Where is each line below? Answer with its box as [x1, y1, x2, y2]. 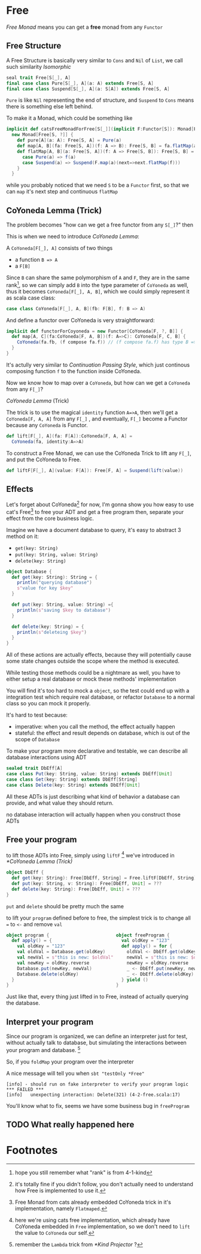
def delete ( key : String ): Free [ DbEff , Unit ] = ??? [11, 886, 141, 892]
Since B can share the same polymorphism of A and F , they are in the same [6, 274, 190, 282]
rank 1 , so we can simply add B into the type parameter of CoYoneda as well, [6, 280, 188, 288]
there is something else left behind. [6, 103, 93, 110]
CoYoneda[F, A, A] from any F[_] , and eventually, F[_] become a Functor [6, 415, 188, 422]
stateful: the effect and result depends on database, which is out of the [14, 729, 190, 737]
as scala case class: [6, 294, 56, 301]
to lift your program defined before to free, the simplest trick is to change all [6, 914, 191, 921]
